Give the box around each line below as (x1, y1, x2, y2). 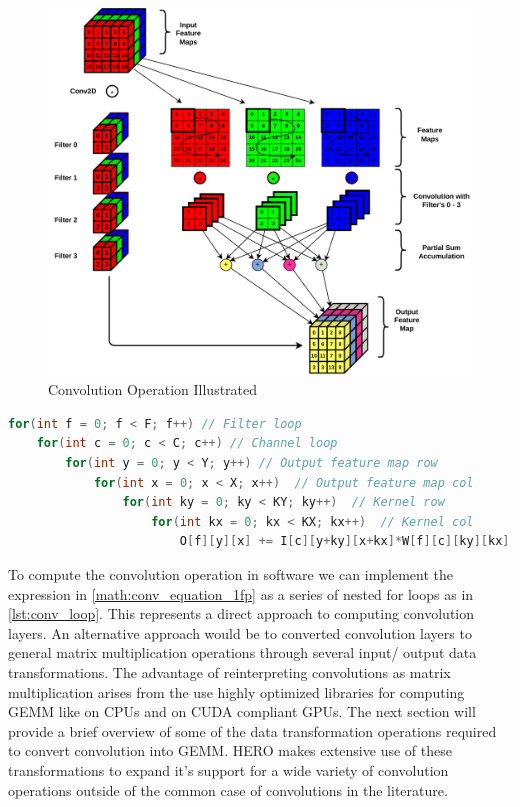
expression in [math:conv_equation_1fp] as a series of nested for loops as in (8, 583, 474, 604)
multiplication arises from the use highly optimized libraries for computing (8, 681, 465, 702)
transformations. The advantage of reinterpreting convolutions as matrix (8, 662, 451, 682)
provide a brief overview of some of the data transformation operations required (8, 720, 497, 741)
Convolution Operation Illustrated (48, 379, 258, 400)
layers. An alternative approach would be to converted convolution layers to (8, 622, 472, 643)
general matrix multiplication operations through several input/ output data (8, 642, 477, 663)
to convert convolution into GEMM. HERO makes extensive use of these (8, 740, 452, 761)
